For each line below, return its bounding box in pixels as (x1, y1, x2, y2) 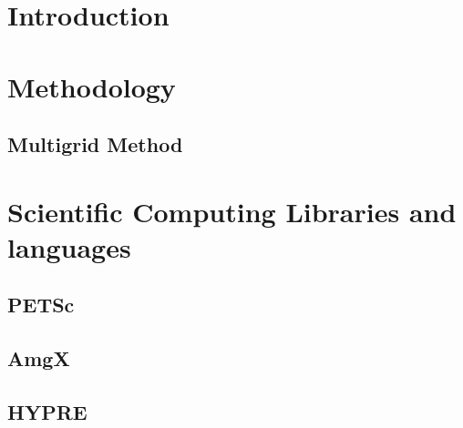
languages (7, 228, 131, 265)
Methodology (7, 67, 176, 105)
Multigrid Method (7, 130, 183, 158)
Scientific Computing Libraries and (7, 192, 457, 229)
